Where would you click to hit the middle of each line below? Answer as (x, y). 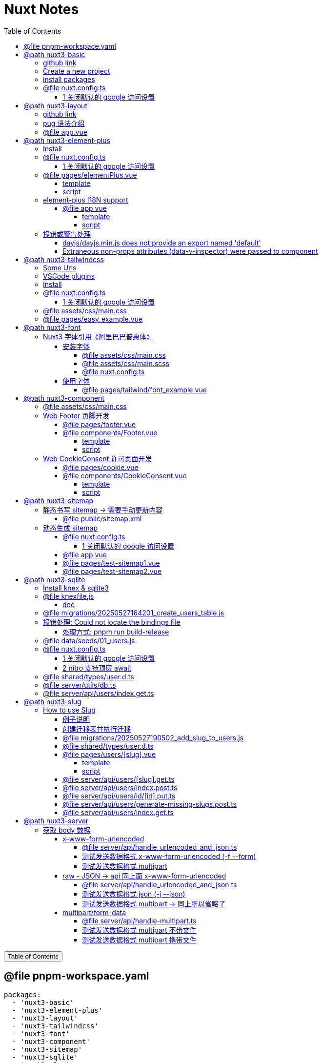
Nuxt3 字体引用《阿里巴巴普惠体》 (98, 336)
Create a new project (77, 71)
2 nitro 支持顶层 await (97, 668)
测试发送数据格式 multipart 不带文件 (139, 930)
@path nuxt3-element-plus (67, 140)
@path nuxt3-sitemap (59, 500)
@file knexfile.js (69, 596)
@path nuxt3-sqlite (54, 579)
